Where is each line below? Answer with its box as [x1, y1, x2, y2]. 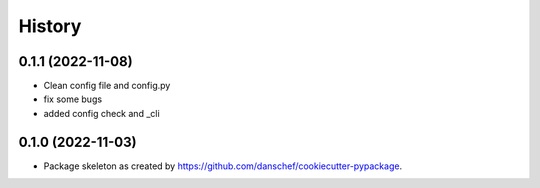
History [18, 15, 82, 37]
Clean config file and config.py [43, 80, 171, 92]
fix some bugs [43, 93, 103, 105]
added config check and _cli [43, 107, 160, 119]
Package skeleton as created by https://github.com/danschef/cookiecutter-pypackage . [43, 160, 403, 172]
